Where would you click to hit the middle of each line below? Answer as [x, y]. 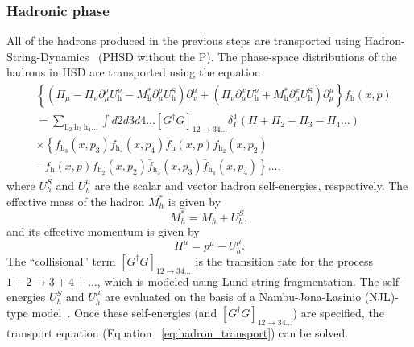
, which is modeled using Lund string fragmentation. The [238, 281]
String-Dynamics [48, 56]
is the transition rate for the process [284, 260]
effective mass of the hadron [76, 201]
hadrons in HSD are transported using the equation [134, 72]
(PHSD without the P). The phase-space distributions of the [247, 56]
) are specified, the [338, 312]
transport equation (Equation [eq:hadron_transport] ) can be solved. [178, 332]
